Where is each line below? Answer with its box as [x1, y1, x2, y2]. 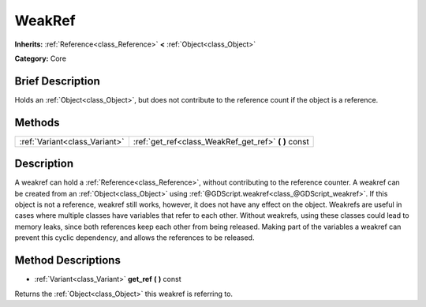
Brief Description [14, 74, 100, 88]
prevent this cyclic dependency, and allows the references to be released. [14, 233, 255, 242]
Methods [14, 115, 60, 129]
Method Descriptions [14, 253, 121, 268]
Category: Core [14, 54, 67, 63]
